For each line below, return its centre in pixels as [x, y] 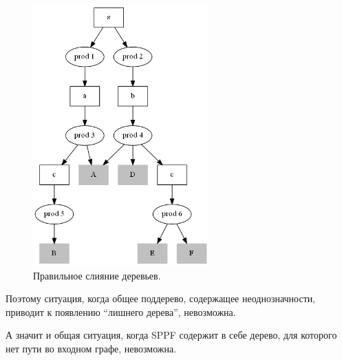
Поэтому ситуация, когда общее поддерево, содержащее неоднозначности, [161, 298]
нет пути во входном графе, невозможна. [91, 348]
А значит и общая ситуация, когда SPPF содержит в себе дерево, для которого [171, 335]
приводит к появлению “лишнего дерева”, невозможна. [121, 311]
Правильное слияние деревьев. [97, 275]
